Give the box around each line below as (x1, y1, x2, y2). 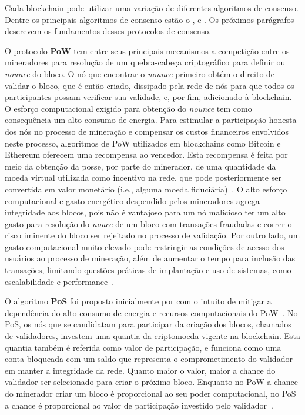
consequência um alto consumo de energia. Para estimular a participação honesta (5, 114, 297, 126)
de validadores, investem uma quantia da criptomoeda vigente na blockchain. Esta (5, 330, 300, 342)
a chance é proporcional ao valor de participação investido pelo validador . (5, 399, 273, 411)
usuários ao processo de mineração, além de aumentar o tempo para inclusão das (5, 252, 296, 264)
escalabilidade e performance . (5, 275, 115, 287)
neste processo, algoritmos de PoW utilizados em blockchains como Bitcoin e (5, 137, 281, 149)
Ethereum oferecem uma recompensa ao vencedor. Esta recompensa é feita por (5, 148, 288, 161)
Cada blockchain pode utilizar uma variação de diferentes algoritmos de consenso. (5, 2, 299, 14)
